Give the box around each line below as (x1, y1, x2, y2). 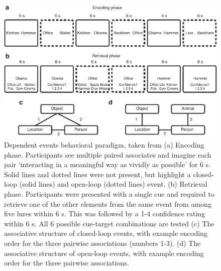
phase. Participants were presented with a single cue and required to (4, 189, 214, 199)
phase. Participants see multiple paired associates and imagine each (4, 149, 211, 160)
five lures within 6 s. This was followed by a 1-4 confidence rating (4, 208, 205, 219)
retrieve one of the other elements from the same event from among (4, 198, 211, 209)
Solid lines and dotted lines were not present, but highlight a (4, 169, 191, 179)
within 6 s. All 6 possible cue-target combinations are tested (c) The (4, 218, 214, 228)
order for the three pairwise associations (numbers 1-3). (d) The (4, 237, 201, 248)
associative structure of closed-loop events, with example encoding (4, 228, 207, 238)
